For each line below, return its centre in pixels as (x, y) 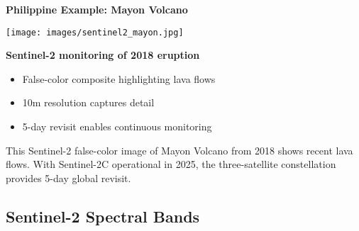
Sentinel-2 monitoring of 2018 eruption (103, 55)
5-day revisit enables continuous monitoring (117, 126)
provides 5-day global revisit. (68, 178)
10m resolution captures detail (88, 102)
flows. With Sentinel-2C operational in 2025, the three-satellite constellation (171, 164)
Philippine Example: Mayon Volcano (97, 9)
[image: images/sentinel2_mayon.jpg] (95, 32)
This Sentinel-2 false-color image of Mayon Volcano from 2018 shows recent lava (179, 150)
